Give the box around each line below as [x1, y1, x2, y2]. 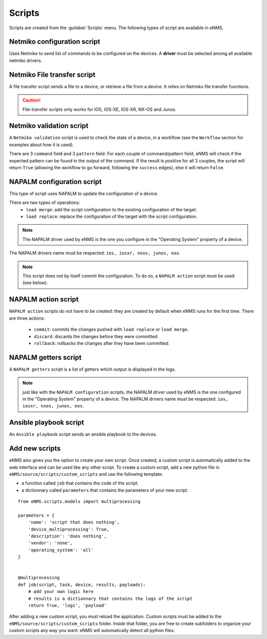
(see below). [22, 280, 48, 286]
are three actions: [9, 315, 45, 321]
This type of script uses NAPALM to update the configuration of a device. [9, 191, 159, 197]
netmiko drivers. [9, 57, 43, 63]
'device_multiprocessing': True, [28, 526, 110, 532]
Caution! [22, 97, 41, 103]
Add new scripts [9, 444, 61, 453]
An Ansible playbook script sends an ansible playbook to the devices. [9, 431, 158, 438]
